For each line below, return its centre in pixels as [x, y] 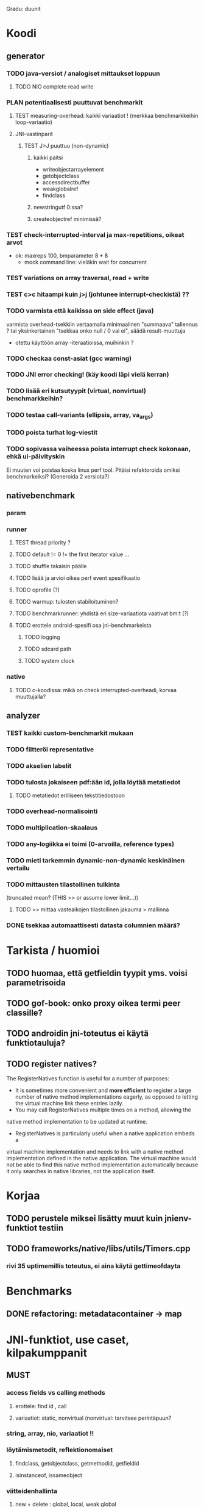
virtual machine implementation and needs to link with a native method [95, 1152]
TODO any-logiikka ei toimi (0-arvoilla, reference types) [90, 844]
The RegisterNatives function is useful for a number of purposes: [88, 1079]
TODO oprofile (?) [37, 590]
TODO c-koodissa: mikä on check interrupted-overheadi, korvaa [96, 690]
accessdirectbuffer [66, 183]
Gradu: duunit [23, 9]
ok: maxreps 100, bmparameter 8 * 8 [62, 256]
